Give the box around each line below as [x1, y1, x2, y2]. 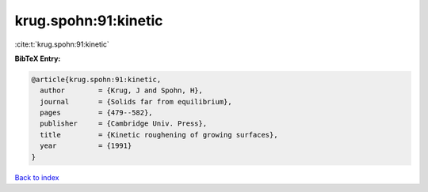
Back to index [14, 172, 59, 182]
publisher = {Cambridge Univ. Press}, [40, 119, 208, 128]
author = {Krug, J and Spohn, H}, [40, 86, 204, 95]
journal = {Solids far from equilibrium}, [40, 97, 233, 106]
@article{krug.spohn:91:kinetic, [31, 75, 162, 84]
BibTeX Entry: [14, 54, 61, 63]
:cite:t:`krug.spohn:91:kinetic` [14, 40, 110, 49]
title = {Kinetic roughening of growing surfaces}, [40, 130, 278, 139]
